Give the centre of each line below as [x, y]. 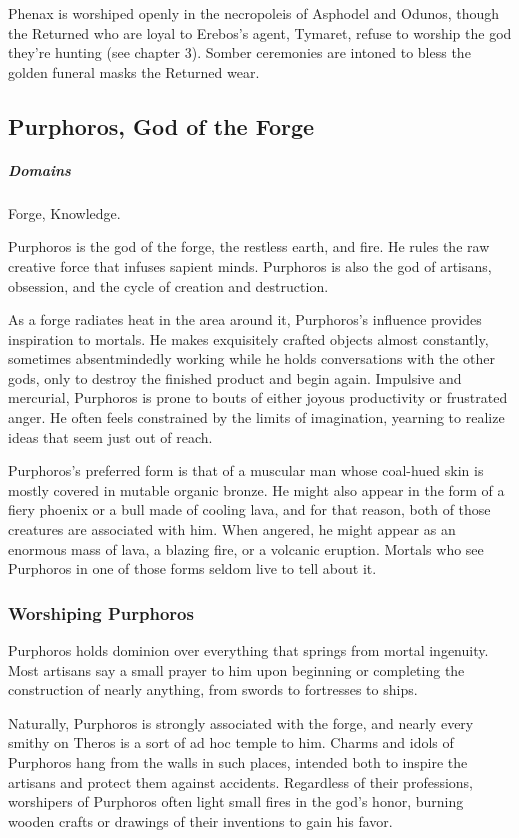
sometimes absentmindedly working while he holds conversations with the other [252, 358]
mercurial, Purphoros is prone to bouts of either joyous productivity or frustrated [258, 397]
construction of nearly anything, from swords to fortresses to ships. [213, 689]
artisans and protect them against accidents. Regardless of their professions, [241, 781]
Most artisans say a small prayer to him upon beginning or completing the [236, 669]
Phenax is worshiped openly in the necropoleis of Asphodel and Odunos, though [254, 13]
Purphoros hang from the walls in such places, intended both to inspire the [238, 762]
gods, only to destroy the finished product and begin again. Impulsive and [235, 377]
